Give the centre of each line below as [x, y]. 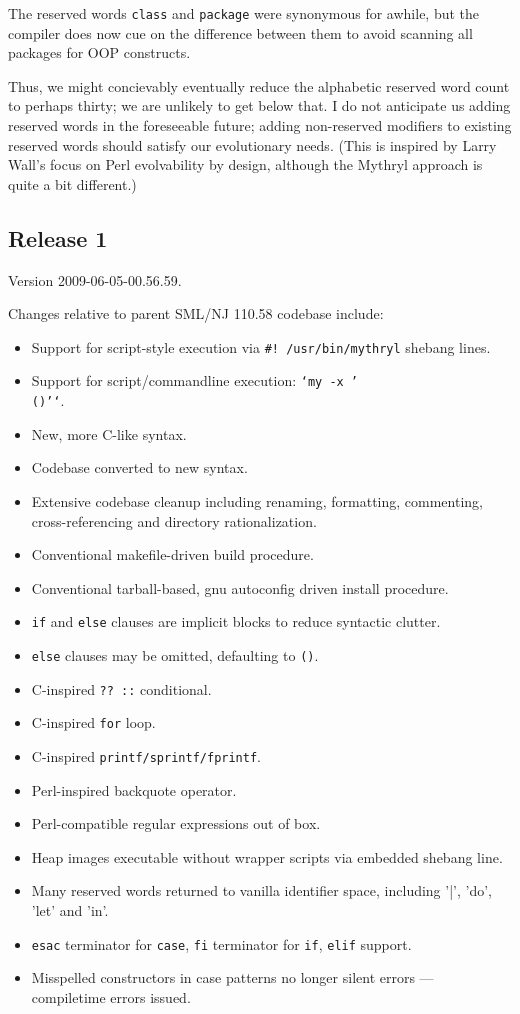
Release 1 [58, 237]
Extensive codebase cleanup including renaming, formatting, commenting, [257, 500]
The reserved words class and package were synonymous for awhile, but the [244, 13]
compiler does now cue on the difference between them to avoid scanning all [240, 32]
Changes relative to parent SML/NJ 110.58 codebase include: [196, 313]
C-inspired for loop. [93, 722]
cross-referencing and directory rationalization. [174, 520]
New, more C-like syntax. [109, 433]
